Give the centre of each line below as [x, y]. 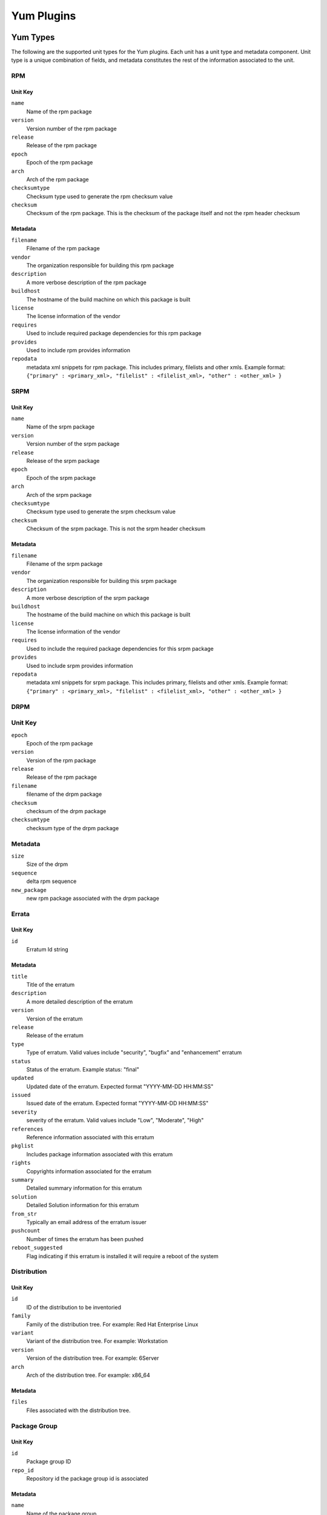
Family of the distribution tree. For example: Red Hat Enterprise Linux [112, 1324]
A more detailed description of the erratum [80, 1001]
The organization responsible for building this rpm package [100, 265]
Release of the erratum [55, 1036]
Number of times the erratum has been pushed [85, 1239]
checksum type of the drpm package [73, 828]
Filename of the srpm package [64, 564]
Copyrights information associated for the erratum [89, 1171]
